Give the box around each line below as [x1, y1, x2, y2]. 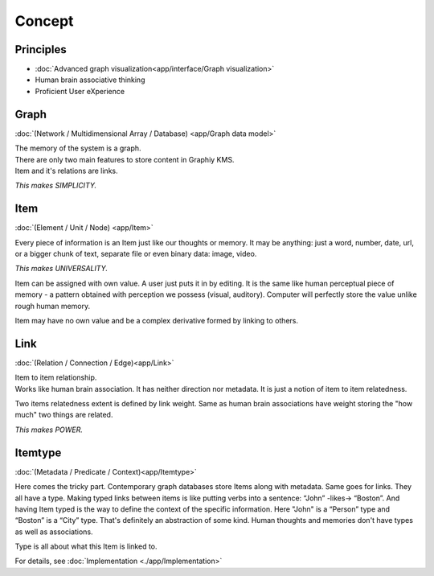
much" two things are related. [14, 410, 113, 420]
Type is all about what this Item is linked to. [14, 541, 158, 551]
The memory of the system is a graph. [14, 143, 141, 153]
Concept [14, 12, 74, 30]
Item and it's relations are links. [14, 166, 118, 175]
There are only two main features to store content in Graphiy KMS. [14, 154, 235, 164]
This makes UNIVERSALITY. [14, 264, 108, 274]
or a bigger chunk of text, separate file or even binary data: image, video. [14, 249, 257, 258]
